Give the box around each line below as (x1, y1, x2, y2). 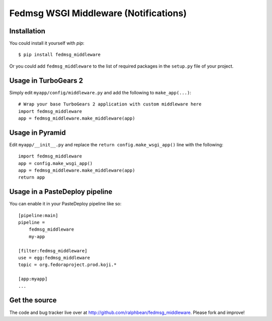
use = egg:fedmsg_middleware (18, 255, 90, 261)
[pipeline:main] (18, 212, 58, 218)
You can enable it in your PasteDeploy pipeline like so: (9, 201, 122, 207)
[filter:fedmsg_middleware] (18, 248, 88, 253)
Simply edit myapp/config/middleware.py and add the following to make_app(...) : (9, 89, 191, 95)
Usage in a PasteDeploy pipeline (9, 187, 113, 196)
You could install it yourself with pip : (9, 40, 85, 46)
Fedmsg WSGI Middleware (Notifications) (9, 8, 187, 19)
